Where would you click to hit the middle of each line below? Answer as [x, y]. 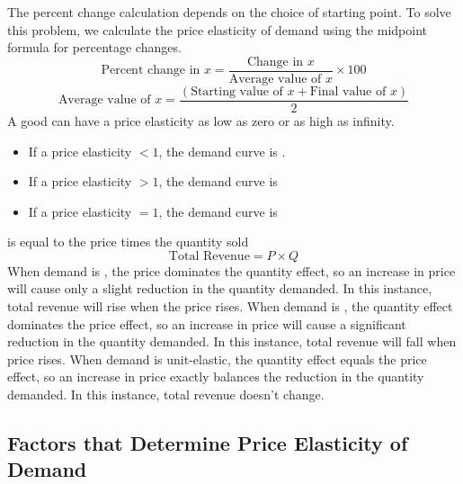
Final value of [348, 91]
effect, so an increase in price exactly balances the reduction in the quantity [216, 376]
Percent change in [151, 71]
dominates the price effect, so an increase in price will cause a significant [207, 323]
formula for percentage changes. [94, 47]
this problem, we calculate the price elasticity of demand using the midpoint [217, 29]
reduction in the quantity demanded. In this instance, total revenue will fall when [232, 341]
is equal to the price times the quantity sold [128, 242]
